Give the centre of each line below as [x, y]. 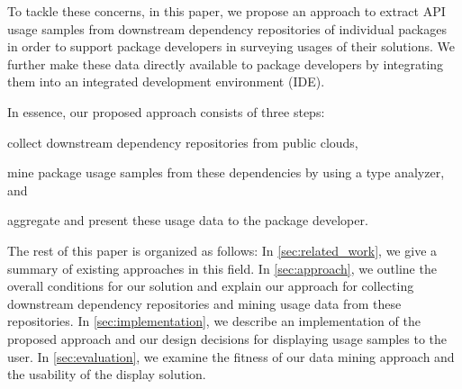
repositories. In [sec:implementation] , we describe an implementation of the [214, 321]
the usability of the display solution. [107, 374]
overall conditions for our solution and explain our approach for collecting [211, 286]
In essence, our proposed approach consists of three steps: [166, 111]
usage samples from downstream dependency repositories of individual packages [227, 28]
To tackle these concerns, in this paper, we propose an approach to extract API [226, 11]
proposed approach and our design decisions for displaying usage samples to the [227, 338]
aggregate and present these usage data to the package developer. [188, 220]
